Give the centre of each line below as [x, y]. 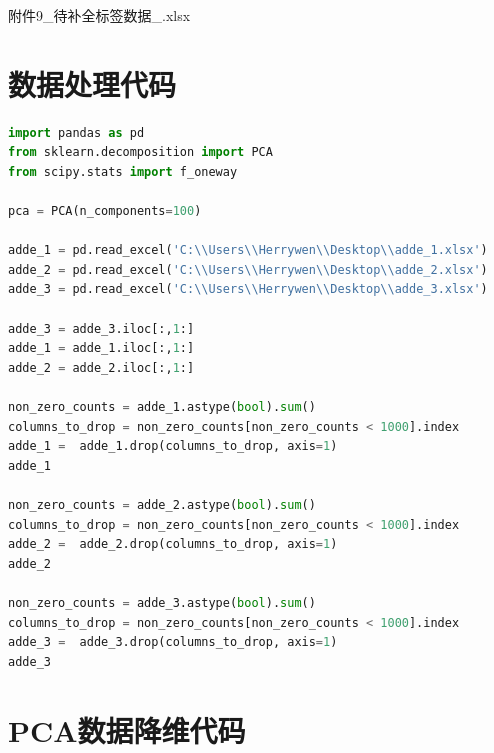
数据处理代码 [92, 83]
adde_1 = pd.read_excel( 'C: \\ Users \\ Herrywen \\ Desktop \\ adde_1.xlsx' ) [248, 250]
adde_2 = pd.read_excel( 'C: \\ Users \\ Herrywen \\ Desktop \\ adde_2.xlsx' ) [248, 269]
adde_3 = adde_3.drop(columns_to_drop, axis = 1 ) [173, 642]
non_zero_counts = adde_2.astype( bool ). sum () [162, 505]
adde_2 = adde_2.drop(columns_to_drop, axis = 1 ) [173, 544]
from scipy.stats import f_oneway [123, 171]
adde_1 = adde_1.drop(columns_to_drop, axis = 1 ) [173, 446]
